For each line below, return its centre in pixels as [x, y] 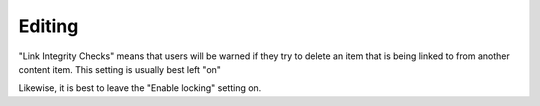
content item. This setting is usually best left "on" [120, 69]
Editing [48, 26]
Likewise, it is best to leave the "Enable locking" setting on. [140, 88]
